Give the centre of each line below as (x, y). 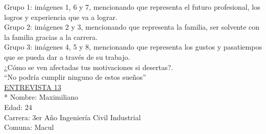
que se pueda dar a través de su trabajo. (67, 57)
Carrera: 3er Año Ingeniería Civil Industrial (73, 117)
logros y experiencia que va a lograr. (61, 17)
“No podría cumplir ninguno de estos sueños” (75, 77)
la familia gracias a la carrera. (51, 37)
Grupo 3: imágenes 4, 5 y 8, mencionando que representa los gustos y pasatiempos (133, 47)
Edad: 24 (18, 107)
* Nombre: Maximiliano (41, 97)
